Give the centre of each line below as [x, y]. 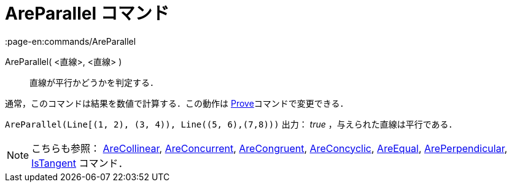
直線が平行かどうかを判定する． [94, 82]
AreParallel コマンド [87, 13]
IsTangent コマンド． [80, 163]
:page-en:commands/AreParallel [71, 41]
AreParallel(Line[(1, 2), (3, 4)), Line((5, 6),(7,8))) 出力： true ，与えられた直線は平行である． [231, 124]
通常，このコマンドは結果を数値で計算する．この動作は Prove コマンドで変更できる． [177, 103]
